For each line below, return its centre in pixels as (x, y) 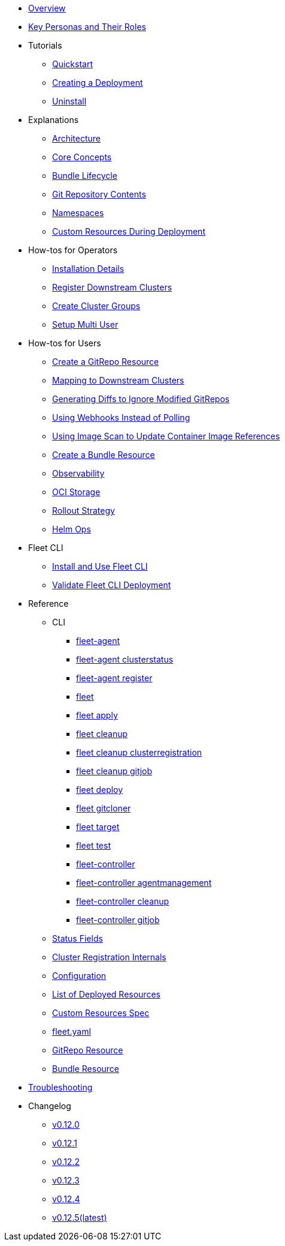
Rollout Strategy (84, 510)
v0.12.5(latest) (80, 1217)
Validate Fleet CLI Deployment (112, 585)
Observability (78, 473)
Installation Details (88, 269)
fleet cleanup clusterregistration (139, 752)
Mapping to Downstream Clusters (118, 380)
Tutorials (45, 45)
